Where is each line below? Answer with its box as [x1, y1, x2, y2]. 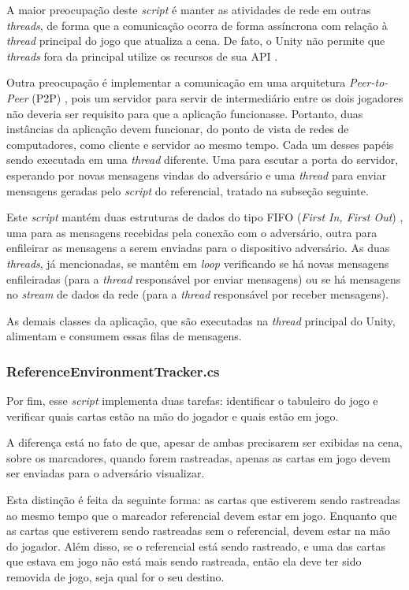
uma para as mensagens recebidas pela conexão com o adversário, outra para [6, 224, 377, 240]
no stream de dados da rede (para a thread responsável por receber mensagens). [6, 286, 389, 302]
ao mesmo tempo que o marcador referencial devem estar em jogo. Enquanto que [6, 507, 397, 523]
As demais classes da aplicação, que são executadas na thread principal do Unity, [6, 312, 396, 328]
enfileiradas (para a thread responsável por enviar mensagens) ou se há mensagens [6, 270, 401, 287]
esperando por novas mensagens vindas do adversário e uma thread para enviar [6, 166, 387, 183]
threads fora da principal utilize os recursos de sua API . [6, 47, 278, 64]
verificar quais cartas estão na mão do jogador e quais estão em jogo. [6, 407, 339, 424]
